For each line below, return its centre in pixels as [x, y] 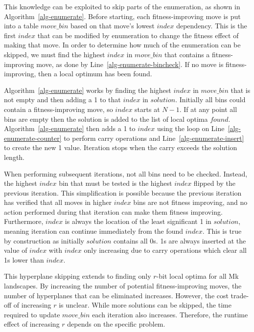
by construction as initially [44, 240]
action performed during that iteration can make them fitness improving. [113, 211]
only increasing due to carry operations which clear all [165, 250]
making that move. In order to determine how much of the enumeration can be [122, 45]
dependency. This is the [212, 26]
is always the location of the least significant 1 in [138, 221]
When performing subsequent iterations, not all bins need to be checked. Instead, [126, 173]
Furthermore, [24, 221]
